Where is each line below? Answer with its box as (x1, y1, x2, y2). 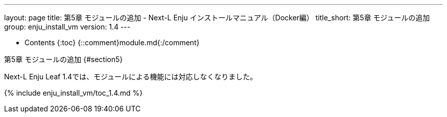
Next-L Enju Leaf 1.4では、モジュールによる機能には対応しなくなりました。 (4, 72, 257, 81)
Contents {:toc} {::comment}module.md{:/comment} (24, 38, 200, 47)
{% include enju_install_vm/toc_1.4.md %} (4, 89, 143, 97)
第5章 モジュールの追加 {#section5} (4, 55, 123, 64)
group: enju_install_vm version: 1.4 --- (4, 22, 131, 31)
